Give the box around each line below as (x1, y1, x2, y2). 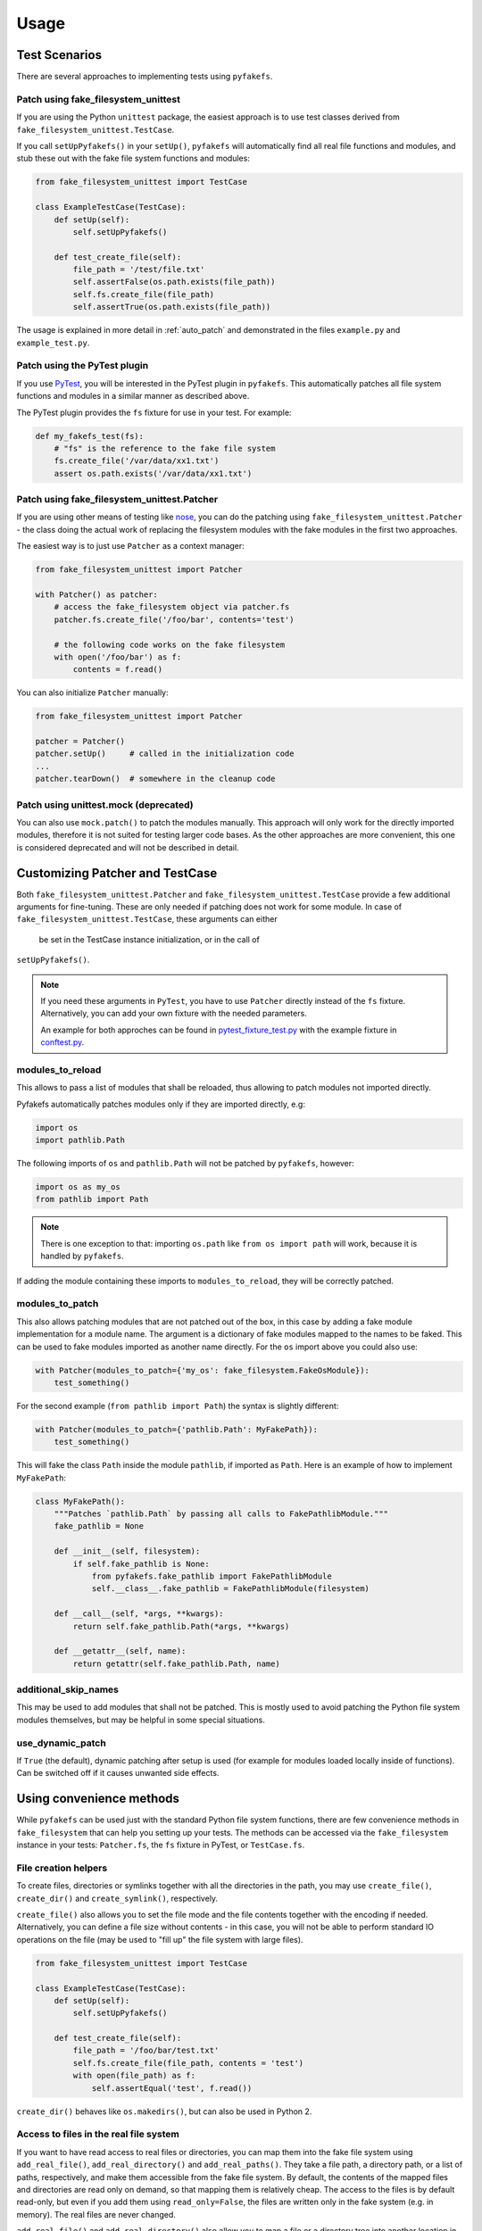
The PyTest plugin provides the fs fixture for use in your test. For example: (16, 407, 292, 418)
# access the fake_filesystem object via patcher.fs (54, 602, 290, 612)
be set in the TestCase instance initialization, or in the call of (38, 933, 261, 945)
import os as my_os (35, 1182, 120, 1192)
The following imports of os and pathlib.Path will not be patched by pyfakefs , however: (16, 1158, 354, 1169)
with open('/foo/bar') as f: (54, 651, 182, 662)
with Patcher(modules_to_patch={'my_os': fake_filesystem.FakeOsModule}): (35, 1365, 370, 1375)
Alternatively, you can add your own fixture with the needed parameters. (40, 1008, 307, 1019)
